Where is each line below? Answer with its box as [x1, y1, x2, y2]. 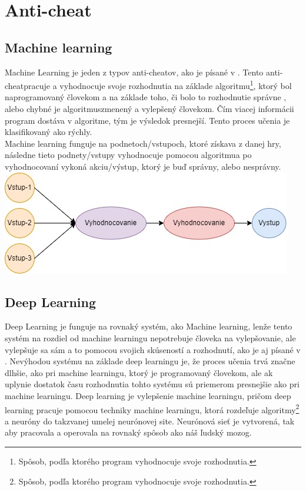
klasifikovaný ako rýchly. [5, 126, 92, 138]
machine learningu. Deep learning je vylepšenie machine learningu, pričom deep [5, 389, 291, 401]
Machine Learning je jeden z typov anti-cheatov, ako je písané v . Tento [5, 65, 264, 78]
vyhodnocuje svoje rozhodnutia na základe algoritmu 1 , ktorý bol [59, 78, 292, 91]
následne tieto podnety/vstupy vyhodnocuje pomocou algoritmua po [5, 149, 252, 161]
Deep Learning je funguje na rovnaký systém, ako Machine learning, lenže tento [5, 320, 292, 332]
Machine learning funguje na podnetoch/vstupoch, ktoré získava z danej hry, [5, 137, 281, 149]
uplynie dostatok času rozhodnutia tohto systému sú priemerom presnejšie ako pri [5, 378, 300, 390]
